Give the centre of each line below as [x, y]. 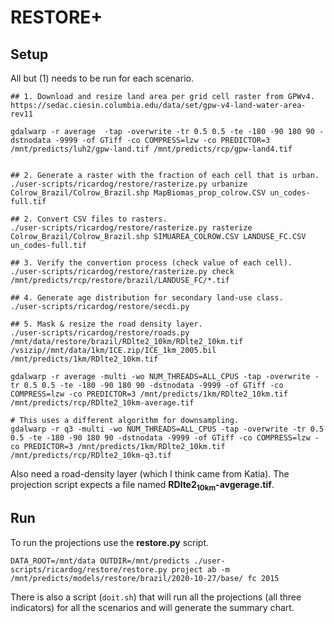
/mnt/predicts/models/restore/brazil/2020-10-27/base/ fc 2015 [145, 578]
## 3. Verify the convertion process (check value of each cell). [151, 263]
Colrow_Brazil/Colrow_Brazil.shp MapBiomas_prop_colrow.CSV [138, 193]
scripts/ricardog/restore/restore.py [89, 569]
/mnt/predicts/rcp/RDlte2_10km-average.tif [102, 403]
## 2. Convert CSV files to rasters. [89, 219]
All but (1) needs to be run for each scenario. [102, 78]
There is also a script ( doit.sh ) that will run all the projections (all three [156, 597]
